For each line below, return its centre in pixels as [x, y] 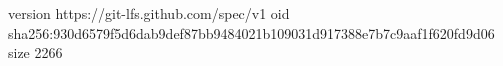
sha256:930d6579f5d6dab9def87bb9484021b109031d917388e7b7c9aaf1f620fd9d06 [251, 32]
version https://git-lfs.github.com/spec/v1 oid [149, 13]
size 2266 [35, 52]
